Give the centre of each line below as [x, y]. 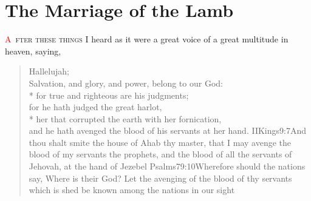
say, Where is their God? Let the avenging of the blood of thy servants [160, 178]
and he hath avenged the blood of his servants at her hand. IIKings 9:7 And [168, 130]
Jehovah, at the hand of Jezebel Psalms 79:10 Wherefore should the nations [167, 166]
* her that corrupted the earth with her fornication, [125, 118]
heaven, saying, [33, 51]
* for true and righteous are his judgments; [109, 95]
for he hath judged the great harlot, [95, 107]
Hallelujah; [49, 71]
